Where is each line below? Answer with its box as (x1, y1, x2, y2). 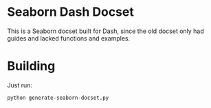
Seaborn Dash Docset (7, 4, 134, 20)
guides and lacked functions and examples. (7, 34, 131, 42)
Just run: (7, 80, 33, 89)
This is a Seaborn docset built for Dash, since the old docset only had (7, 27, 204, 35)
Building (7, 58, 56, 74)
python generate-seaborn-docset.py (7, 94, 109, 101)
